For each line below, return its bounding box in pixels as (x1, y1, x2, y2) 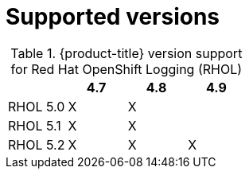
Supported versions (6, 3, 220, 30)
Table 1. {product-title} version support (10, 45, 243, 61)
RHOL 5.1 (8, 117, 61, 134)
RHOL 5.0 (8, 98, 65, 115)
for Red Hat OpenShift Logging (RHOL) (10, 60, 243, 77)
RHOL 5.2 (8, 136, 65, 153)
